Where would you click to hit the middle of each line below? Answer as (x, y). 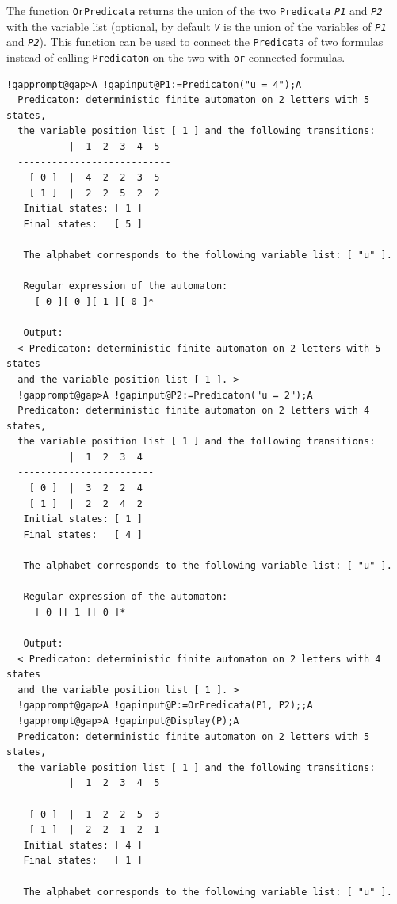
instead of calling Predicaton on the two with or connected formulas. (176, 57)
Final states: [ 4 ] (83, 534)
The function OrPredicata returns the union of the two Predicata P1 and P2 (195, 10)
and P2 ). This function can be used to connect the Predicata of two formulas (195, 42)
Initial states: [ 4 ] (83, 845)
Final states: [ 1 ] (83, 861)
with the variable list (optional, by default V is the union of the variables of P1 (197, 26)
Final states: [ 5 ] (83, 224)
